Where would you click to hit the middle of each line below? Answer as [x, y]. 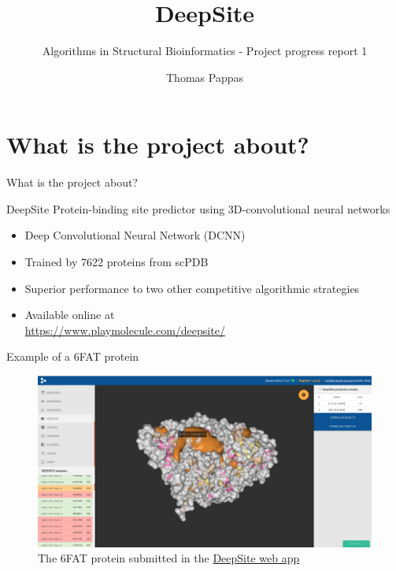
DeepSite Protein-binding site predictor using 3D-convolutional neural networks [198, 208]
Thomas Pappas [205, 77]
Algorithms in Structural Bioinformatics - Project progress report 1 [205, 51]
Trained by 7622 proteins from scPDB [117, 262]
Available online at [70, 315]
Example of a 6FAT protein [73, 356]
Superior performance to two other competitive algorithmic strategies [192, 288]
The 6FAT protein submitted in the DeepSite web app [169, 558]
